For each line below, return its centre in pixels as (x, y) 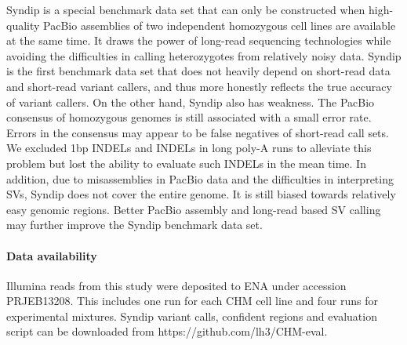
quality (23, 25)
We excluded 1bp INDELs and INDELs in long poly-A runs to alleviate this (189, 148)
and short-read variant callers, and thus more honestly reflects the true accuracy (199, 86)
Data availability (52, 255)
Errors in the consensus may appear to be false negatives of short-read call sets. (198, 132)
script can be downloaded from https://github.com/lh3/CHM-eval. (167, 331)
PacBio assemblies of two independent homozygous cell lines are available (220, 25)
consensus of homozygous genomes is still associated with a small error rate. (189, 117)
